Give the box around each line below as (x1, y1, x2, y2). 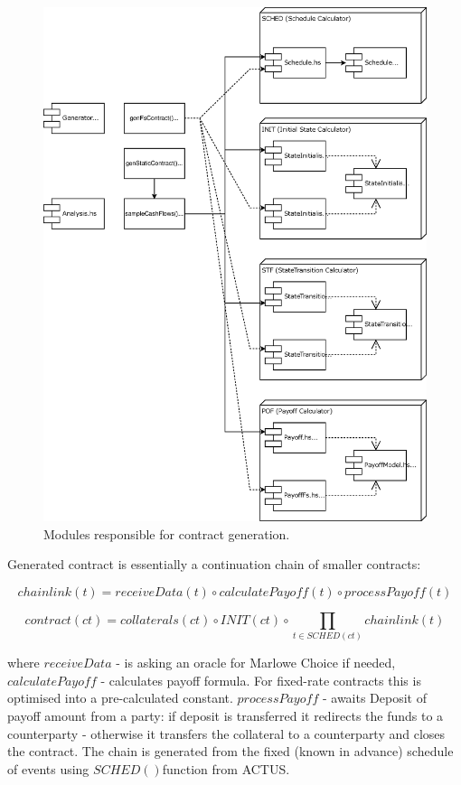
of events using (7, 759, 89, 778)
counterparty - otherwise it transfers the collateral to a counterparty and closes (7, 724, 446, 743)
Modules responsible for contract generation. (43, 524, 290, 543)
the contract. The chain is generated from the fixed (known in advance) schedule (7, 742, 454, 761)
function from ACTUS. (162, 759, 290, 778)
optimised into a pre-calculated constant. (7, 688, 233, 707)
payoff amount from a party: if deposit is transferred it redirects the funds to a (7, 706, 444, 724)
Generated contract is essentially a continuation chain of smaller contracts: (7, 555, 421, 574)
